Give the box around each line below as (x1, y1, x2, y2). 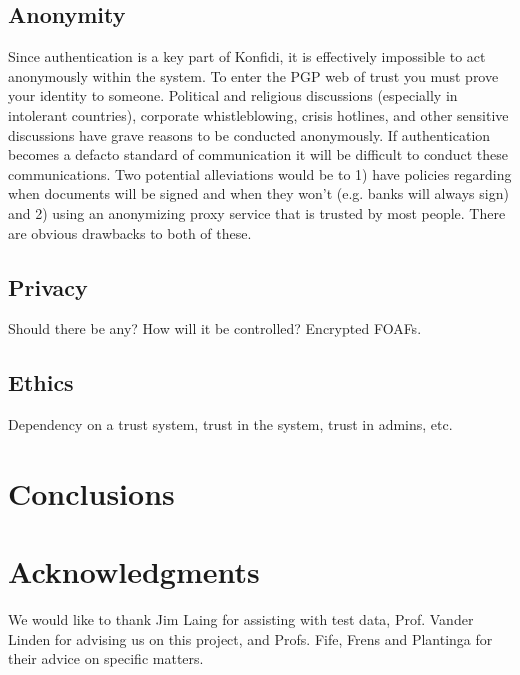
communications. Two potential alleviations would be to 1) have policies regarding (8, 163, 512, 184)
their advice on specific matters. (8, 648, 204, 669)
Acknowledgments (8, 551, 260, 592)
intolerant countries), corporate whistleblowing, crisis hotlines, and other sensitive (8, 104, 509, 125)
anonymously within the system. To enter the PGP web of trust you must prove (8, 65, 499, 86)
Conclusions (8, 472, 175, 513)
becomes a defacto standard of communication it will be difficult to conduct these (8, 144, 508, 165)
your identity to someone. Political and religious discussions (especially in (8, 85, 458, 106)
